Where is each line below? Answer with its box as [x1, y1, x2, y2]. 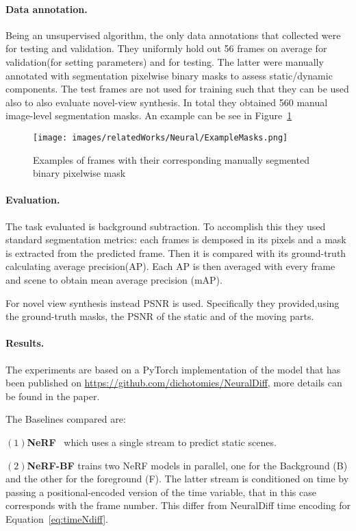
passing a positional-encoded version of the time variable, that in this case [5, 484, 316, 499]
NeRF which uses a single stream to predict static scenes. [27, 434, 277, 449]
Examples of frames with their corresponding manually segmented [33, 152, 309, 166]
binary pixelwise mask [33, 166, 126, 180]
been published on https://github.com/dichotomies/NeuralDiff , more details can [5, 375, 342, 390]
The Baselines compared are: [5, 412, 126, 426]
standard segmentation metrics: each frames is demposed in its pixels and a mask [5, 232, 346, 247]
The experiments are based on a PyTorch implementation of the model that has [5, 362, 341, 376]
